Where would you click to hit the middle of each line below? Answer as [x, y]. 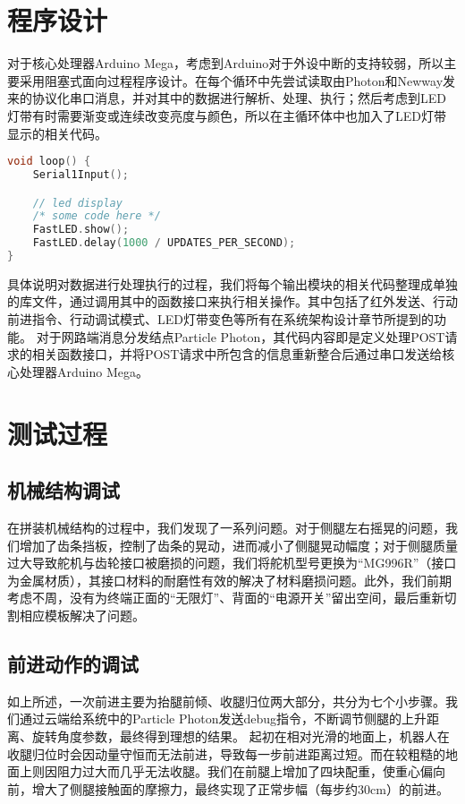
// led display [77, 203]
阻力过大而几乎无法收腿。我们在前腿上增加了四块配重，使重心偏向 [251, 771]
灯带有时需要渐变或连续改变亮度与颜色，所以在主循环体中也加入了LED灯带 [227, 115]
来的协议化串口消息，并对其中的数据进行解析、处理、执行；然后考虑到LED [227, 98]
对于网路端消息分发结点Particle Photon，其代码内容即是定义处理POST [241, 336]
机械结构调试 [63, 490]
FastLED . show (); [81, 230]
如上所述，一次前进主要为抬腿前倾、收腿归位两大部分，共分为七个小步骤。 [226, 701]
